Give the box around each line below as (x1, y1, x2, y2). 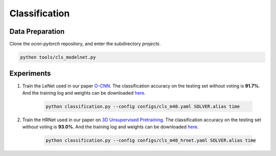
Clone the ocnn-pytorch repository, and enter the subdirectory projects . (9, 41, 161, 47)
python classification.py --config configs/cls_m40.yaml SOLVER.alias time (45, 103, 240, 109)
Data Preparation (9, 27, 65, 36)
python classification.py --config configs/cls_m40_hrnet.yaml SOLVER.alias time (45, 138, 257, 143)
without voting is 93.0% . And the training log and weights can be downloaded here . (22, 124, 199, 130)
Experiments (9, 69, 51, 78)
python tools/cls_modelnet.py (20, 54, 96, 60)
